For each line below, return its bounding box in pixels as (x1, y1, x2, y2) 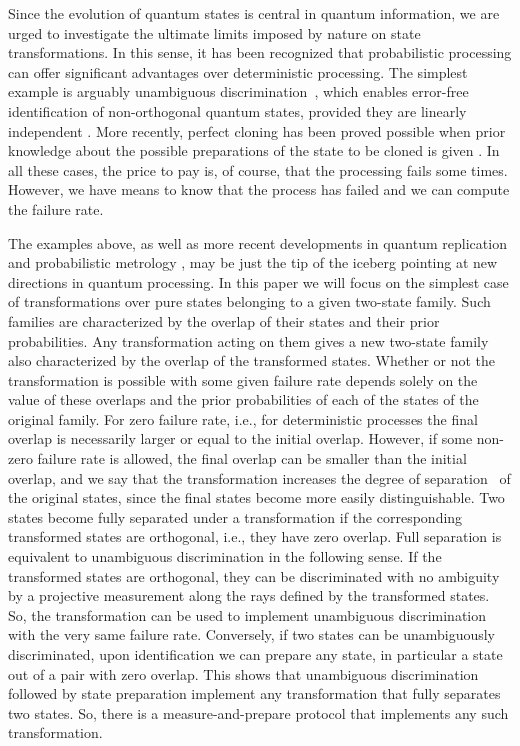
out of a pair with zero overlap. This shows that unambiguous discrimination (8, 663, 479, 684)
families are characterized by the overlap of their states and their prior (8, 310, 440, 331)
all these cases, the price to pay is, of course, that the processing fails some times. (8, 159, 508, 180)
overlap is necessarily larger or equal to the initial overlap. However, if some (8, 428, 473, 449)
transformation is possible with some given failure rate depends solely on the (8, 369, 478, 390)
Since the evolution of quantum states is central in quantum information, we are (8, 3, 500, 23)
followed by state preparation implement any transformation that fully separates (8, 683, 501, 704)
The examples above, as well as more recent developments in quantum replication (8, 232, 507, 253)
